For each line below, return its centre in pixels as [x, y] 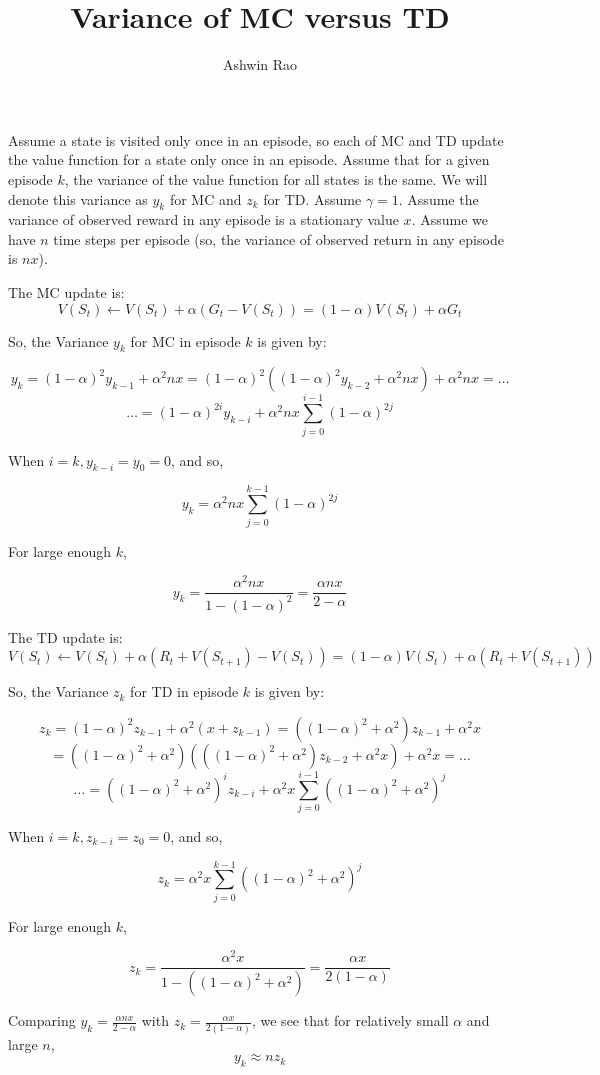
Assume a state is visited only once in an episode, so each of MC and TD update [256, 139]
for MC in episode [185, 340]
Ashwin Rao [260, 64]
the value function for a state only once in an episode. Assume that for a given [249, 159]
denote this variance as [78, 198]
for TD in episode [184, 691]
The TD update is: [65, 636]
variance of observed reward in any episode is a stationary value [203, 219]
